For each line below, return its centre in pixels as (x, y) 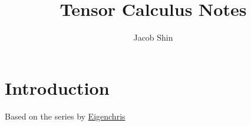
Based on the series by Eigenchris (65, 116)
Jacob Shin (153, 37)
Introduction (57, 87)
